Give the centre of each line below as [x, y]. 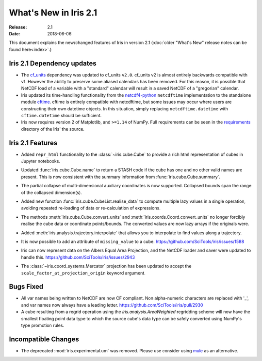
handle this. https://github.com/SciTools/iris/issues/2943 [78, 257]
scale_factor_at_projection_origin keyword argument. [83, 273]
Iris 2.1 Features [33, 143]
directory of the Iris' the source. [53, 129]
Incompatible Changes [44, 339]
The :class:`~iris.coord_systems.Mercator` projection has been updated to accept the [106, 266]
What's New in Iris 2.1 [53, 13]
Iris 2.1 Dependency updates [53, 63]
